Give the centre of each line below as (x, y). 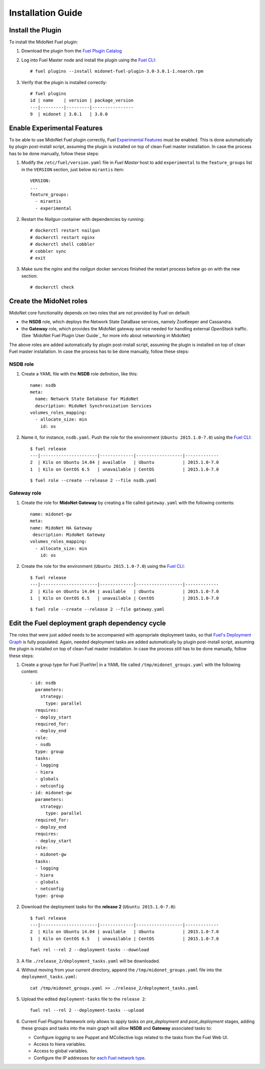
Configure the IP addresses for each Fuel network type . (90, 1058)
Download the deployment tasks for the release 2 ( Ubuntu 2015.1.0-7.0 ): (99, 907)
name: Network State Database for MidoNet (87, 399)
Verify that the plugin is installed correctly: (64, 82)
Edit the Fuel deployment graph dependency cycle (88, 623)
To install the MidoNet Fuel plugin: (43, 42)
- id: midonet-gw (51, 792)
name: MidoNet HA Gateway (61, 528)
